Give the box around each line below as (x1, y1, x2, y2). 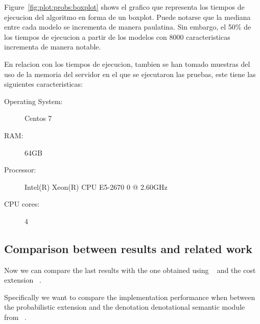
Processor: (4, 164, 36, 175)
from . (4, 312, 27, 322)
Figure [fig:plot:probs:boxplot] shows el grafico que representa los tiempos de (4, 2, 245, 12)
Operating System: (4, 95, 63, 106)
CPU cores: (4, 198, 40, 209)
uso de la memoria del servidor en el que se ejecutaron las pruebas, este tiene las (4, 68, 256, 79)
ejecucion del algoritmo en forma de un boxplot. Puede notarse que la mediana (4, 11, 251, 22)
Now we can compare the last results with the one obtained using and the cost (4, 264, 256, 275)
